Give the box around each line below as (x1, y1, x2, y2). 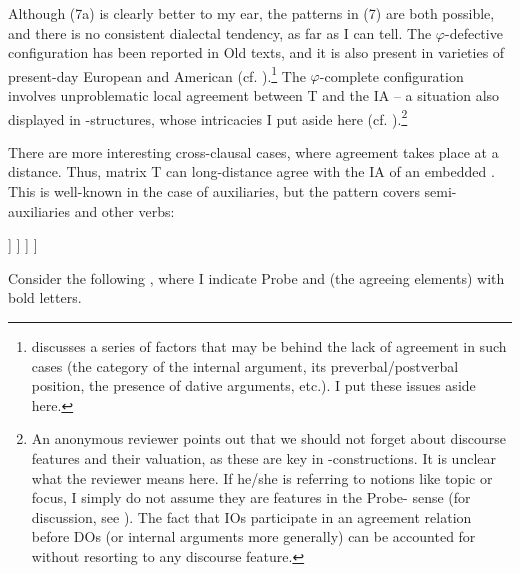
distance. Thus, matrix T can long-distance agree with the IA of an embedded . (8, 161, 495, 182)
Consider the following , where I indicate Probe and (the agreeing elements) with (8, 267, 505, 288)
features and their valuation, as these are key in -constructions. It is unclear (31, 448, 496, 468)
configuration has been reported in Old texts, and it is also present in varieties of (8, 42, 505, 63)
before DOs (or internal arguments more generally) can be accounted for (31, 526, 476, 547)
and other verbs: (74, 200, 175, 221)
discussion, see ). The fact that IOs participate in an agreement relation (31, 506, 472, 527)
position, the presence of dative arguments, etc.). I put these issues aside (31, 375, 476, 396)
